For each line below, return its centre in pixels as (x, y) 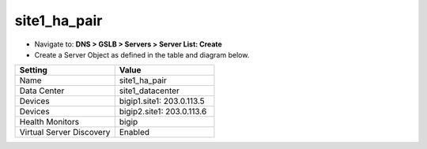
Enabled (134, 132)
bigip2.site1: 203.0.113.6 (163, 112)
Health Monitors (49, 122)
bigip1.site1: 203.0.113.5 (162, 101)
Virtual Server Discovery (65, 132)
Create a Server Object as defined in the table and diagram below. (142, 54)
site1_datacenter (149, 91)
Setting (33, 70)
